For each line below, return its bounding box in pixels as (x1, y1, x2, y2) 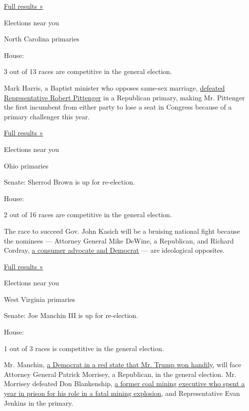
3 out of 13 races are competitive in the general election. (4, 66, 172, 76)
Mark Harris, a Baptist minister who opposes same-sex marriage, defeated (4, 82, 225, 93)
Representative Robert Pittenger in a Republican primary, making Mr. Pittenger (4, 92, 245, 102)
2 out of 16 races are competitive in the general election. (4, 209, 172, 220)
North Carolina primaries (4, 34, 79, 44)
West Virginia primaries (4, 294, 76, 304)
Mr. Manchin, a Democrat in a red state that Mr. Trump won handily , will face (4, 359, 242, 370)
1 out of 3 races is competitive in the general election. (4, 343, 164, 353)
